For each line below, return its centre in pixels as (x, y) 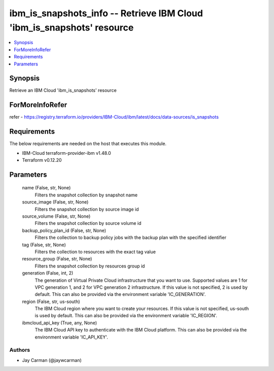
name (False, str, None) (46, 188)
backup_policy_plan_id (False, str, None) (64, 230)
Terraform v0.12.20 (42, 160)
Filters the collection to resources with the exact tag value (95, 252)
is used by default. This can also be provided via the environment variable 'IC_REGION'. (126, 316)
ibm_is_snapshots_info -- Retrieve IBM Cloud (106, 13)
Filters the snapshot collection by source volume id (88, 223)
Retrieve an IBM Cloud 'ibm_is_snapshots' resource (63, 90)
